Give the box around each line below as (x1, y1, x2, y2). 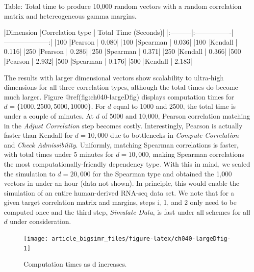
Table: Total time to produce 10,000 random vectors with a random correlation (4, 1, 242, 11)
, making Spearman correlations (149, 149, 244, 159)
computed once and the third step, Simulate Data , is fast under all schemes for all (4, 206, 251, 217)
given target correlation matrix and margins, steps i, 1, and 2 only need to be (4, 197, 237, 207)
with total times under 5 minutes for (4, 149, 114, 159)
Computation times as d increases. (24, 259, 127, 269)
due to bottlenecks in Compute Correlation (110, 130, 239, 140)
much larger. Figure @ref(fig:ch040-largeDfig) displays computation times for (4, 91, 234, 101)
